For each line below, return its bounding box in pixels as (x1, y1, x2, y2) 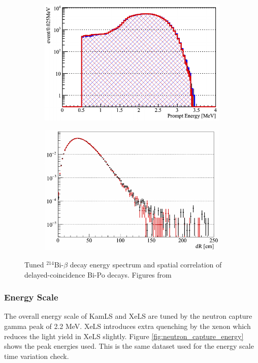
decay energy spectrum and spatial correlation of (70, 259, 222, 269)
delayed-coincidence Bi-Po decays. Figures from (24, 269, 172, 280)
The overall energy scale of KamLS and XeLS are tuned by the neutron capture (4, 311, 252, 321)
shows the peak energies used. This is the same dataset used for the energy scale (4, 341, 254, 351)
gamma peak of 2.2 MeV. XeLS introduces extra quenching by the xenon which (4, 320, 251, 331)
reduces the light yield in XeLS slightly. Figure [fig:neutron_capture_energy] (4, 330, 244, 341)
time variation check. (4, 350, 69, 361)
